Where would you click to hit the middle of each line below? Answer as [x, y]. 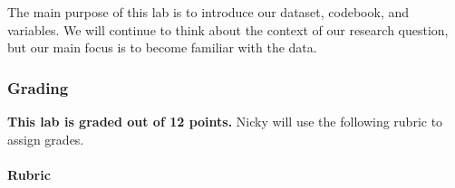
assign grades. [46, 139]
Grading [38, 87]
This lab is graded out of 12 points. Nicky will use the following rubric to [225, 121]
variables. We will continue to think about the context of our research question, [228, 29]
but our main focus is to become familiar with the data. [162, 47]
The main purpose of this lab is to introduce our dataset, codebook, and [208, 12]
